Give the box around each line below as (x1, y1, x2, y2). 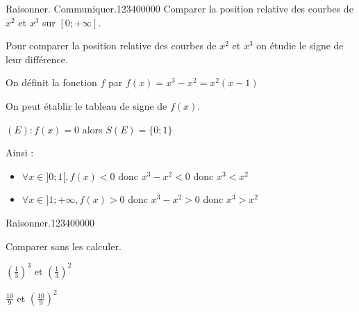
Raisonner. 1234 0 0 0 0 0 (6, 215, 94, 229)
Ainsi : (6, 145, 34, 160)
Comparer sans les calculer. (6, 238, 122, 253)
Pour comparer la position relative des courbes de (6, 38, 217, 53)
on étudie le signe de (256, 38, 344, 53)
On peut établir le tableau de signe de (6, 98, 167, 113)
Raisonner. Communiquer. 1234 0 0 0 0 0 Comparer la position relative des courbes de (6, 1, 353, 15)
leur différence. (6, 51, 68, 66)
